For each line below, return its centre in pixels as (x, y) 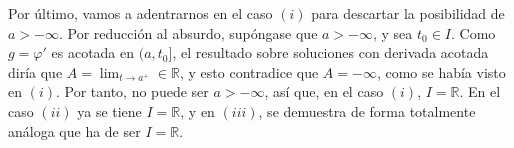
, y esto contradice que (249, 71)
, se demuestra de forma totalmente (367, 110)
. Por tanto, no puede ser (132, 91)
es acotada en (93, 52)
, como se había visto (441, 71)
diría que (35, 71)
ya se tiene (109, 110)
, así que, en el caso (324, 91)
